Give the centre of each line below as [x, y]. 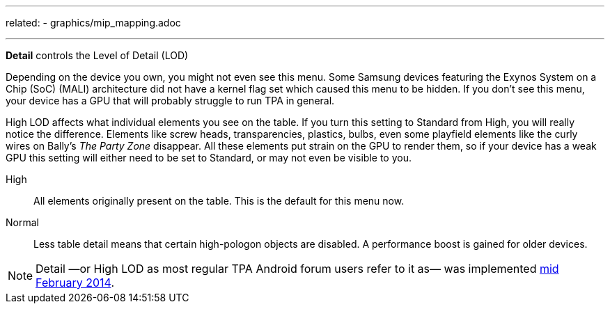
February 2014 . [75, 283]
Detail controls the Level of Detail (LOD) [97, 55]
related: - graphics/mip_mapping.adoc [93, 23]
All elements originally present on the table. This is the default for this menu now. [219, 201]
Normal [22, 222]
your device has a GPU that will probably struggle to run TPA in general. [170, 101]
